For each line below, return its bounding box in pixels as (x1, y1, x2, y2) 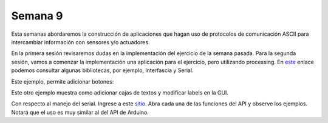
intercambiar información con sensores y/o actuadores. (11, 38, 150, 45)
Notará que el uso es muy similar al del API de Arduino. (11, 108, 149, 116)
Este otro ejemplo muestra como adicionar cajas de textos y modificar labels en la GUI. (11, 88, 229, 96)
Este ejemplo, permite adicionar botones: (11, 78, 114, 85)
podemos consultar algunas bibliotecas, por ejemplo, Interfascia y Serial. (11, 67, 194, 74)
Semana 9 (11, 9, 63, 22)
